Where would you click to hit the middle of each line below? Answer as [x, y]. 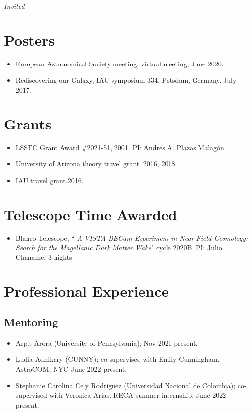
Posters [29, 40]
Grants [28, 123]
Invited [14, 6]
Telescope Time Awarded [91, 214]
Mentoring [31, 322]
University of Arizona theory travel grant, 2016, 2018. [96, 164]
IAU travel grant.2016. [49, 180]
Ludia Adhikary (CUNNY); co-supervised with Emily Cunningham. [117, 359]
